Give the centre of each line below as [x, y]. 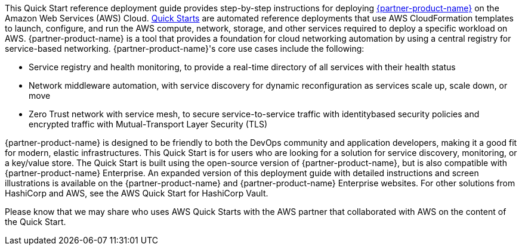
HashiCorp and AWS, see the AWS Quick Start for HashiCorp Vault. [137, 193]
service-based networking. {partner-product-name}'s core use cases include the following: [185, 49]
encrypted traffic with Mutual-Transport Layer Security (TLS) [148, 124]
